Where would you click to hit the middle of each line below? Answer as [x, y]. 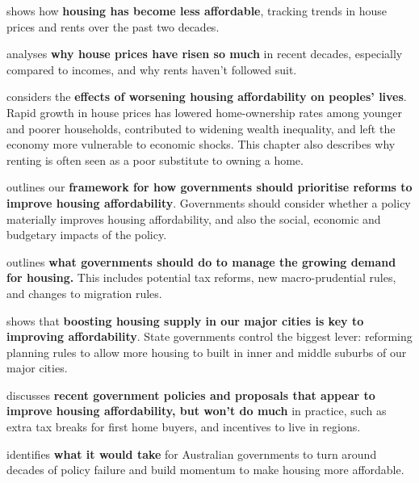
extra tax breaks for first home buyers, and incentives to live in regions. [184, 427]
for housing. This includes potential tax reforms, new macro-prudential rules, [201, 277]
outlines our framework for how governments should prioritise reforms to [209, 187]
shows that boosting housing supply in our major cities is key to [185, 320]
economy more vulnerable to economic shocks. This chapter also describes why [201, 144]
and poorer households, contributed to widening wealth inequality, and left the [201, 128]
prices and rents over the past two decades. [113, 26]
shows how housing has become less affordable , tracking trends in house [197, 10]
